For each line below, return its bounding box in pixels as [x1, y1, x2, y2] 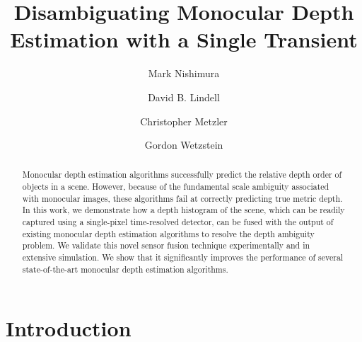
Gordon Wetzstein [144, 137, 223, 152]
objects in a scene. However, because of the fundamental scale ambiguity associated [22, 181, 329, 193]
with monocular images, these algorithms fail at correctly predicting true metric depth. [22, 192, 343, 204]
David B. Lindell [148, 89, 220, 104]
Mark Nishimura [148, 66, 220, 81]
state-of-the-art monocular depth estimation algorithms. [22, 263, 228, 275]
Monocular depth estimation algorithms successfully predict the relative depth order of [22, 169, 342, 181]
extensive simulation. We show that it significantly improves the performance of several [22, 251, 344, 263]
